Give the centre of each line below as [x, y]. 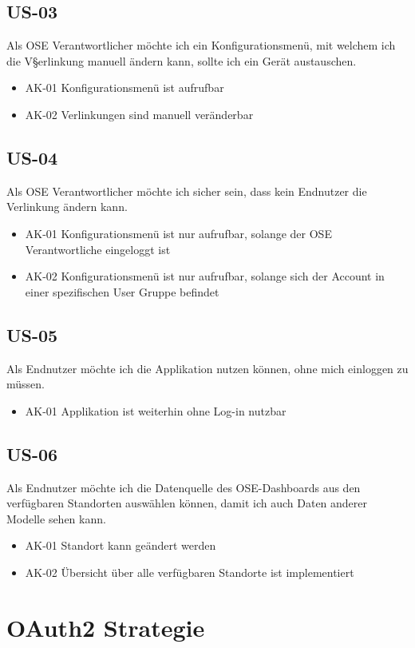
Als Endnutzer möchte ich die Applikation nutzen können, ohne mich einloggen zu [207, 368]
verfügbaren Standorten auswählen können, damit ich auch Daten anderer [187, 503]
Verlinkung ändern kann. [67, 207]
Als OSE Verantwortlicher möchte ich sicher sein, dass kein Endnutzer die [187, 191]
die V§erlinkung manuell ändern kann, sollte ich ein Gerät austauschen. [182, 60]
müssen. [26, 384]
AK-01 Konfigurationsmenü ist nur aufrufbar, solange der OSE [178, 233]
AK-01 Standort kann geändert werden [121, 545]
